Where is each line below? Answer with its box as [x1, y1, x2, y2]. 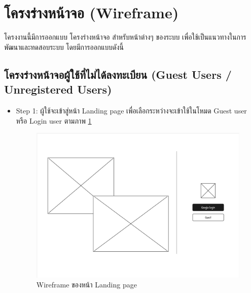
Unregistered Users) [4, 81, 112, 97]
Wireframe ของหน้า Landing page [36, 279, 137, 290]
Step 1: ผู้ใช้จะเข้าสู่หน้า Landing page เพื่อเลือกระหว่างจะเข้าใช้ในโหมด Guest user [16, 105, 247, 115]
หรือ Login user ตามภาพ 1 [16, 115, 92, 126]
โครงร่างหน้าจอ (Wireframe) [4, 2, 179, 23]
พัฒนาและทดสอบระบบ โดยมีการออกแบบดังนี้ [4, 41, 124, 52]
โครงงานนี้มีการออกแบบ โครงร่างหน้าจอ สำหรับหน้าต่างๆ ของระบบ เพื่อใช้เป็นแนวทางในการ [4, 32, 246, 42]
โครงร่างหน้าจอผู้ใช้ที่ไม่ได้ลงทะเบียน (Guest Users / [4, 66, 232, 82]
